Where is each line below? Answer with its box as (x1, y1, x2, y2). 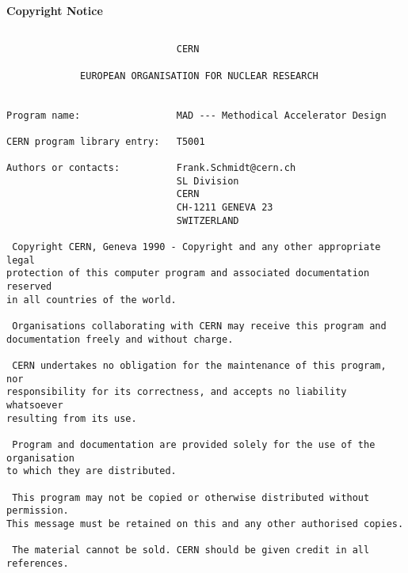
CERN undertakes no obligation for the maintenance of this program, (12, 360, 387, 371)
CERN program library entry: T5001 (6, 135, 205, 147)
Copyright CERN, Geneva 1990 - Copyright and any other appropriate (12, 241, 381, 253)
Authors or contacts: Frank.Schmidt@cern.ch (6, 162, 296, 174)
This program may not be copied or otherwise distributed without (12, 491, 370, 503)
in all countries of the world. (6, 294, 177, 305)
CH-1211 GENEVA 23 (176, 202, 273, 214)
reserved (6, 281, 52, 293)
